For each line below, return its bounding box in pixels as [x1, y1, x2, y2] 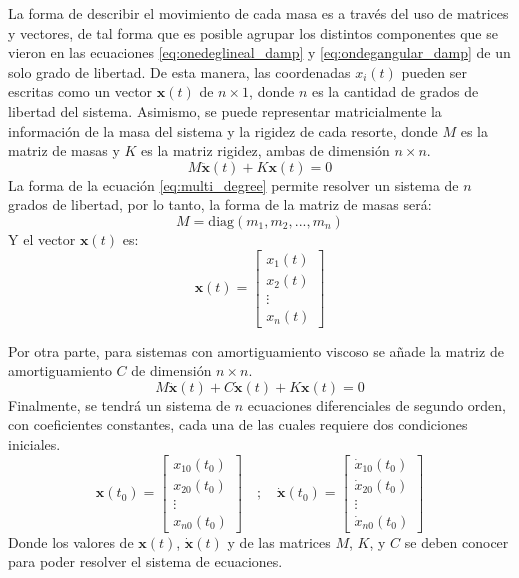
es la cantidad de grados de [311, 81, 479, 102]
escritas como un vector [8, 81, 153, 102]
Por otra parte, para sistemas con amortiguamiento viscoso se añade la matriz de [8, 340, 504, 361]
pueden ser [401, 61, 467, 82]
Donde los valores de [8, 531, 134, 552]
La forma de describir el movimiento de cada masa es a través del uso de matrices [8, 3, 509, 23]
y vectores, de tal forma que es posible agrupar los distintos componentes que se [8, 22, 498, 43]
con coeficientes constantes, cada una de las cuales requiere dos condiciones [8, 414, 468, 435]
